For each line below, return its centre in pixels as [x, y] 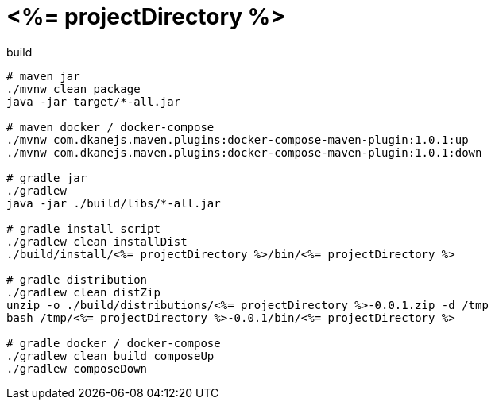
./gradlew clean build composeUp [110, 356]
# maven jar [43, 76]
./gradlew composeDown [77, 368]
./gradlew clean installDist [97, 241]
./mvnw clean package [73, 89]
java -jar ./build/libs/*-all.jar [114, 203]
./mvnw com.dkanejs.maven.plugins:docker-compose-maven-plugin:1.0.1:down [244, 152]
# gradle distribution [77, 279]
